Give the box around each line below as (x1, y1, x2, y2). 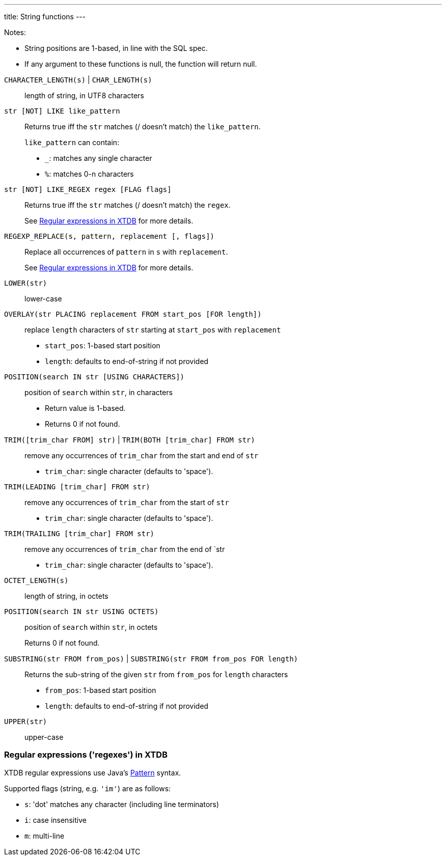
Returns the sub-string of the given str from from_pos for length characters (24, 670, 288, 679)
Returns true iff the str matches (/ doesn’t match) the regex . (24, 201, 231, 209)
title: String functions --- (4, 12, 86, 21)
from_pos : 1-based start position (45, 686, 156, 695)
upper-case (24, 733, 64, 741)
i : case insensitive (24, 815, 87, 824)
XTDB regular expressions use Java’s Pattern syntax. (4, 768, 181, 777)
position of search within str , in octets (24, 623, 158, 631)
